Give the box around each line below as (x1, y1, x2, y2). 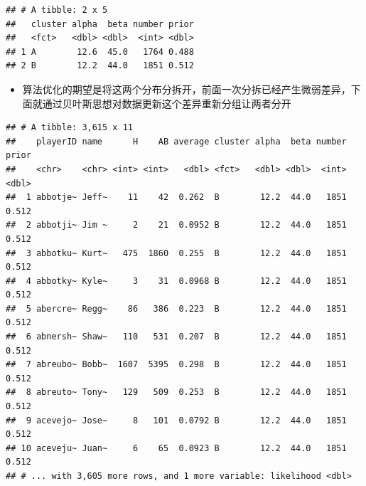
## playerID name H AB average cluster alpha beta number (6, 136, 347, 147)
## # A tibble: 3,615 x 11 (6, 122, 133, 133)
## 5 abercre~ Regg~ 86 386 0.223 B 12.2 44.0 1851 (6, 303, 347, 314)
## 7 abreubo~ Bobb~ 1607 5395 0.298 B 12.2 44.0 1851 (6, 359, 347, 370)
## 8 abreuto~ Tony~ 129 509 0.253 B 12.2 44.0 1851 (6, 387, 347, 398)
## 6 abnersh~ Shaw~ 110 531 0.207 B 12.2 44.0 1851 (6, 332, 347, 342)
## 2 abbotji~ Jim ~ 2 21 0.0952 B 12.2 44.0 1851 (6, 220, 347, 231)
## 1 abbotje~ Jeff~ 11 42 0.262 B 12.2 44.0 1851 (6, 192, 347, 203)
